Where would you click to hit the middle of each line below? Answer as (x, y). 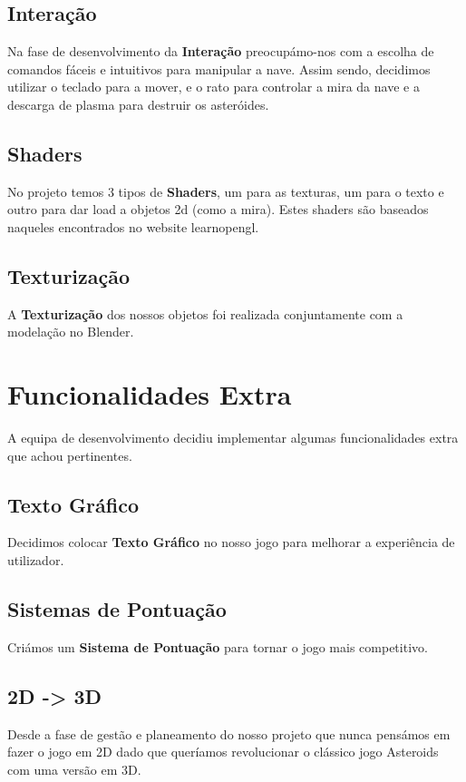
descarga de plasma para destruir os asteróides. (138, 104)
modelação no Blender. (71, 332)
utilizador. (36, 560)
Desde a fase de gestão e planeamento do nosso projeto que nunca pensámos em (229, 733)
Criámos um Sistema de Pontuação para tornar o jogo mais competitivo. (218, 646)
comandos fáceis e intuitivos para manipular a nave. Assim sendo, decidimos (219, 68)
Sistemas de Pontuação (117, 609)
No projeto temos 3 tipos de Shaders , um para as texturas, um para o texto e (226, 191)
